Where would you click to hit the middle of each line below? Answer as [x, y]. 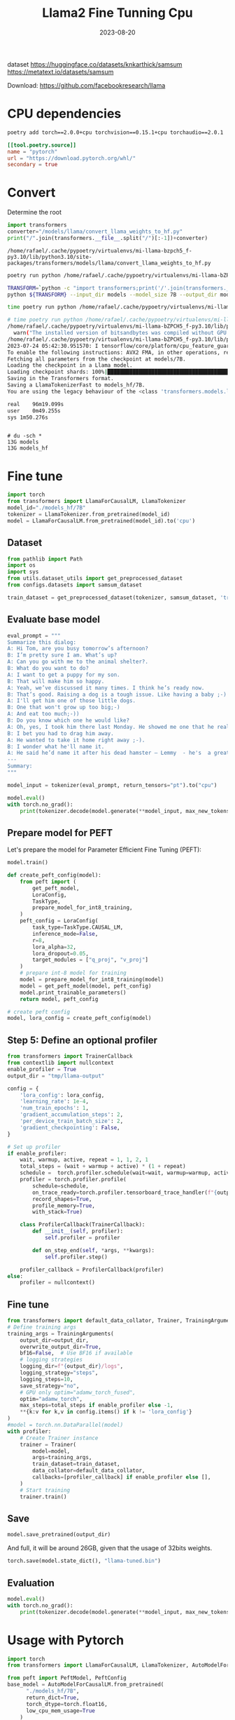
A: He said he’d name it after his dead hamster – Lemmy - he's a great [119, 753]
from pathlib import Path [45, 559]
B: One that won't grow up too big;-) [64, 707]
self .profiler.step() [76, 1257]
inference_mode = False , [65, 934]
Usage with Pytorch [66, 1640]
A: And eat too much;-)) [43, 714]
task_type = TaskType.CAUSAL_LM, [78, 927]
